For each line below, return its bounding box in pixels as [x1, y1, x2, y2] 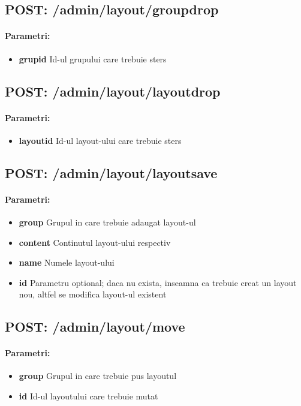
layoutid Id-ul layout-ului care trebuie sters [19, 134, 182, 146]
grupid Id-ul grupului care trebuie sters [19, 52, 167, 65]
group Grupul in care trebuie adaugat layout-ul [19, 215, 196, 228]
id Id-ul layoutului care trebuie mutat [19, 390, 158, 402]
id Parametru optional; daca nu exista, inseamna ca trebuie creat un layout [19, 276, 297, 288]
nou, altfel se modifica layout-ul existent [19, 288, 167, 300]
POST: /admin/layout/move [5, 317, 185, 336]
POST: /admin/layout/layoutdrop [5, 82, 221, 100]
